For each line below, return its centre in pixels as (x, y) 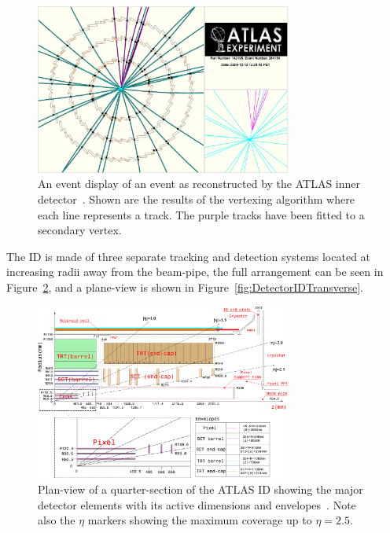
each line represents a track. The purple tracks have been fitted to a (201, 214)
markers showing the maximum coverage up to (200, 520)
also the (57, 520)
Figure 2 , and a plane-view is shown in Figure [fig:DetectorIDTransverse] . (185, 287)
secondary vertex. (80, 230)
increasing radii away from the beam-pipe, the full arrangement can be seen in (195, 272)
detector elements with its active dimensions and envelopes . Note (197, 504)
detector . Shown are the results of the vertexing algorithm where (196, 198)
